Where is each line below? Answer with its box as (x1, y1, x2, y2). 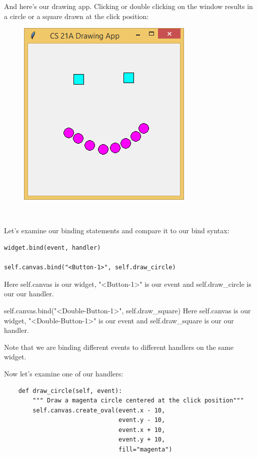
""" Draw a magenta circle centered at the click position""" (32, 397, 244, 404)
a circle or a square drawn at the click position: (4, 11, 149, 21)
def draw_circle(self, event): (18, 387, 122, 394)
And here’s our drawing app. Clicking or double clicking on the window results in (4, 1, 253, 11)
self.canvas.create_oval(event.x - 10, (32, 406, 165, 414)
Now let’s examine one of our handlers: (4, 368, 123, 378)
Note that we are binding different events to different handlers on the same (4, 341, 233, 352)
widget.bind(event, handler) (4, 244, 101, 251)
